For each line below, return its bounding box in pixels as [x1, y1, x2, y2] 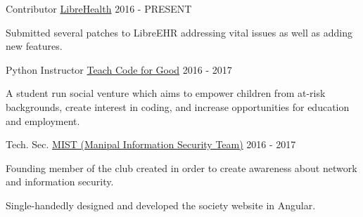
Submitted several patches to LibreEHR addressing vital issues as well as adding [6, 25, 352, 39]
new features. [6, 39, 63, 53]
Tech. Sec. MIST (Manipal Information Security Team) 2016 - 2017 [6, 137, 296, 152]
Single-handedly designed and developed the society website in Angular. [6, 197, 316, 212]
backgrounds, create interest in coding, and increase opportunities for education [6, 99, 350, 114]
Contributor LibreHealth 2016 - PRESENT [6, 1, 192, 15]
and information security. [6, 174, 114, 189]
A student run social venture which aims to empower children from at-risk [6, 86, 326, 100]
